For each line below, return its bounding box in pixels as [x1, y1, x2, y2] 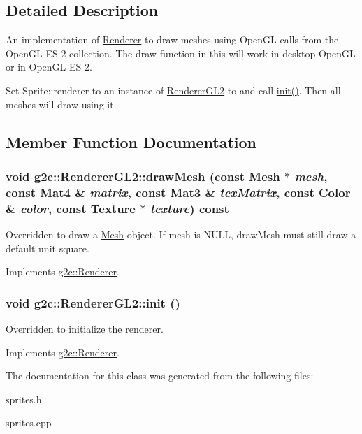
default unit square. [6, 240, 89, 255]
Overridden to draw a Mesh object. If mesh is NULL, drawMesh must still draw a [6, 227, 356, 242]
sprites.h [6, 391, 42, 406]
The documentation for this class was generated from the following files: [6, 368, 314, 383]
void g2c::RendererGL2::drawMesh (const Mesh [6, 167, 280, 185]
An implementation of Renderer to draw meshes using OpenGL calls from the [6, 32, 339, 47]
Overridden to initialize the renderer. [6, 321, 164, 336]
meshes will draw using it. [6, 96, 117, 111]
